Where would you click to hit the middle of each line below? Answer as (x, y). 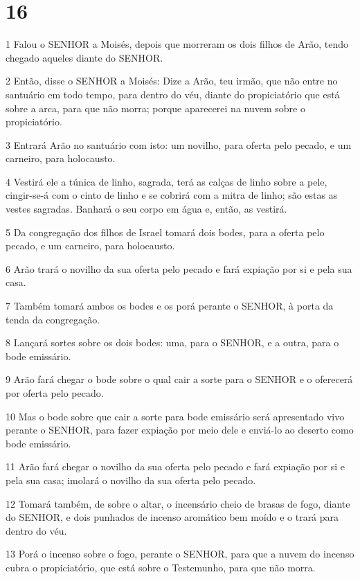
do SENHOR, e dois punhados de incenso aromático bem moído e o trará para (172, 517)
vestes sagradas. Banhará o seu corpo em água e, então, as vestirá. (146, 209)
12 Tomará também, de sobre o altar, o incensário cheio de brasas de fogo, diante (178, 503)
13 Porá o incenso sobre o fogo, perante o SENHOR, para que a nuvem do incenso (180, 554)
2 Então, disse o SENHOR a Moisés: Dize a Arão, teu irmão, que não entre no (172, 81)
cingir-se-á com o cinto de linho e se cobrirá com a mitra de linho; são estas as (172, 195)
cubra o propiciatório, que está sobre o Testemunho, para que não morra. (161, 567)
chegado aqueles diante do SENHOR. (84, 57)
